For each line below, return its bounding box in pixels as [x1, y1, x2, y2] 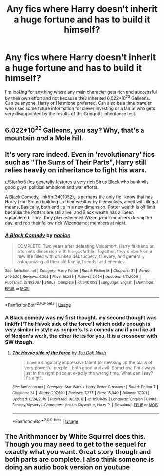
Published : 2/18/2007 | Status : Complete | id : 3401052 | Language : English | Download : [5, 280, 155, 285]
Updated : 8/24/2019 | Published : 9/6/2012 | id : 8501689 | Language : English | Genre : [12, 396, 158, 401]
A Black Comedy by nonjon [5, 232, 71, 239]
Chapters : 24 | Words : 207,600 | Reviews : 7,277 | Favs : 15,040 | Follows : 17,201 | [12, 391, 150, 396]
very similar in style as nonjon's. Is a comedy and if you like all [5, 326, 155, 333]
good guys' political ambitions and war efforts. [5, 184, 99, 190]
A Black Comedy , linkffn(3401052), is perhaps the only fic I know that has [5, 194, 153, 200]
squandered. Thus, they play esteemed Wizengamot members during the [5, 214, 152, 220]
